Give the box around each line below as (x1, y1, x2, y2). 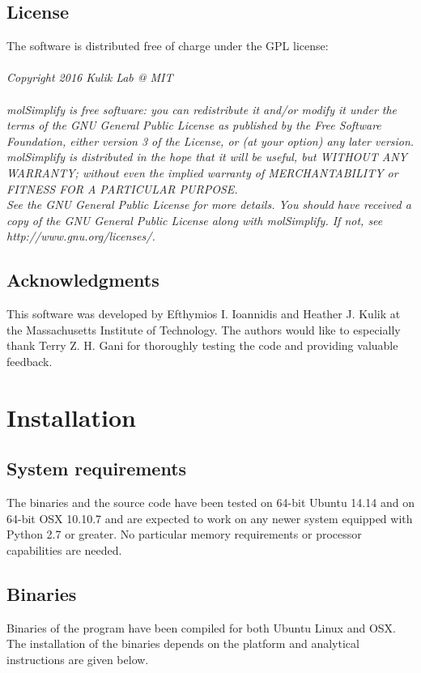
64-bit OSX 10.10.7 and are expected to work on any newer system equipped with (6, 509, 413, 526)
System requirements (6, 456, 187, 481)
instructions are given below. (6, 650, 149, 667)
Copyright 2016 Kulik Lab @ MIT (6, 69, 173, 86)
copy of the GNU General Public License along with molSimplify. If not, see (6, 211, 383, 228)
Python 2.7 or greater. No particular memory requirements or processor (6, 526, 362, 543)
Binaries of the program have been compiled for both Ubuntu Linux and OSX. (6, 619, 396, 636)
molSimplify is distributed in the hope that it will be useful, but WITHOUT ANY (6, 148, 407, 165)
